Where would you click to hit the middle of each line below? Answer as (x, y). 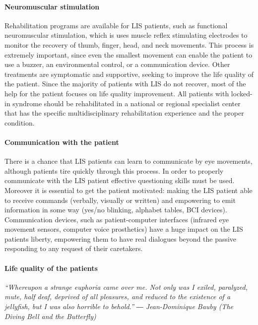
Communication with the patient (62, 142)
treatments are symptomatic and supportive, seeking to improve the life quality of (129, 74)
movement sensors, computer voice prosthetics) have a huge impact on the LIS (124, 229)
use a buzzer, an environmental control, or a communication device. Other (117, 64)
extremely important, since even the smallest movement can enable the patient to (129, 54)
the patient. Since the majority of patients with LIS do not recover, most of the (125, 84)
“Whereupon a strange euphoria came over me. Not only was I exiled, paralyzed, (126, 287)
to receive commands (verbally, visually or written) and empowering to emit (120, 200)
